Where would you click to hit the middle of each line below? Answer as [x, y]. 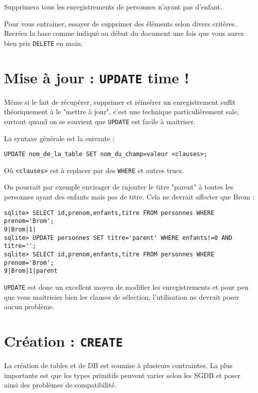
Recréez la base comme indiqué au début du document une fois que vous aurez [124, 33]
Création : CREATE [64, 340]
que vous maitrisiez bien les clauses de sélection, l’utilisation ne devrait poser [122, 296]
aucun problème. [29, 306]
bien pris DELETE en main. [44, 43]
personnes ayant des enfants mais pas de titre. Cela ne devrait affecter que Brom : [129, 197]
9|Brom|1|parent [31, 271]
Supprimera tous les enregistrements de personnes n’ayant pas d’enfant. [113, 6]
